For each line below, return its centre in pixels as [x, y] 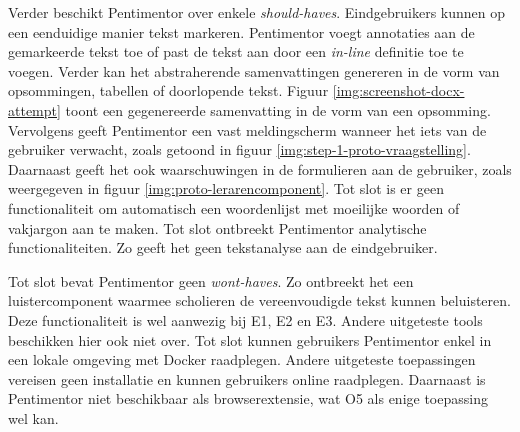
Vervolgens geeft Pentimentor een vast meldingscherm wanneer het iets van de [247, 129]
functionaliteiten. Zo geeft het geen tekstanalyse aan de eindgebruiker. [223, 247]
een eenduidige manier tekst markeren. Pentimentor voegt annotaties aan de [241, 31]
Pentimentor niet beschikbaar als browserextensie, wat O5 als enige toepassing [248, 398]
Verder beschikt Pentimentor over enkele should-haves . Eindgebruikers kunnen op [257, 12]
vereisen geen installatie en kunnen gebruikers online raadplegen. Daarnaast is [247, 378]
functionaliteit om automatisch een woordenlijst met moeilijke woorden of [234, 207]
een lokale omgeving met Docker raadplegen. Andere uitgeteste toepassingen [242, 359]
